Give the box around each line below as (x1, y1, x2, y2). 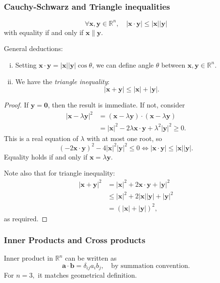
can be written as (65, 253, 117, 263)
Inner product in (4, 253, 53, 263)
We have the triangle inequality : (15, 76, 110, 86)
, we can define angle (92, 59, 154, 70)
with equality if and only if (4, 27, 84, 37)
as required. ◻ (4, 213, 47, 223)
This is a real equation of (4, 133, 79, 143)
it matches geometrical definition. (38, 270, 137, 280)
